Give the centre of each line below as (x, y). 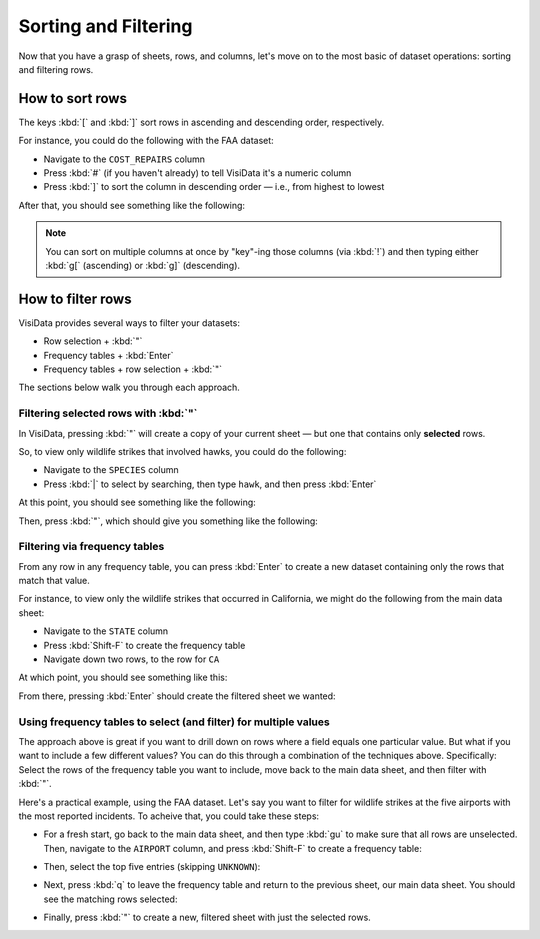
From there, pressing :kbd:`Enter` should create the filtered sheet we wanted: (177, 696)
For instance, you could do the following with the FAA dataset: (146, 141)
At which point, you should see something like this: (123, 677)
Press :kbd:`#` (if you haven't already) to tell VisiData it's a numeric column (197, 173)
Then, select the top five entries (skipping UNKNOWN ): (152, 867)
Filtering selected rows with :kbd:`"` (108, 413)
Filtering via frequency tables (91, 547)
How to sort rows (72, 98)
